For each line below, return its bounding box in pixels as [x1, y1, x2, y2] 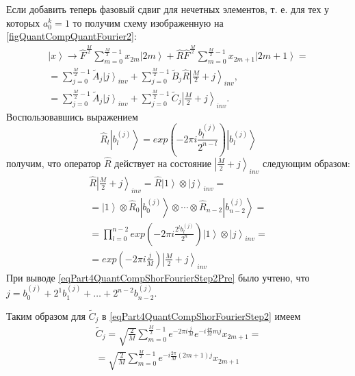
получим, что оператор [6, 155, 101, 170]
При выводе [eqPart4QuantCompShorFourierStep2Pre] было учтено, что [6, 270, 310, 284]
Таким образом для [6, 308, 86, 323]
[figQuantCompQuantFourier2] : [6, 29, 137, 43]
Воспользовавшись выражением [6, 109, 138, 123]
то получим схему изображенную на [73, 15, 224, 29]
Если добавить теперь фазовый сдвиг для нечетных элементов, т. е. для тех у [6, 2, 330, 16]
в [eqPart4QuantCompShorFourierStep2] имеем [101, 308, 301, 323]
